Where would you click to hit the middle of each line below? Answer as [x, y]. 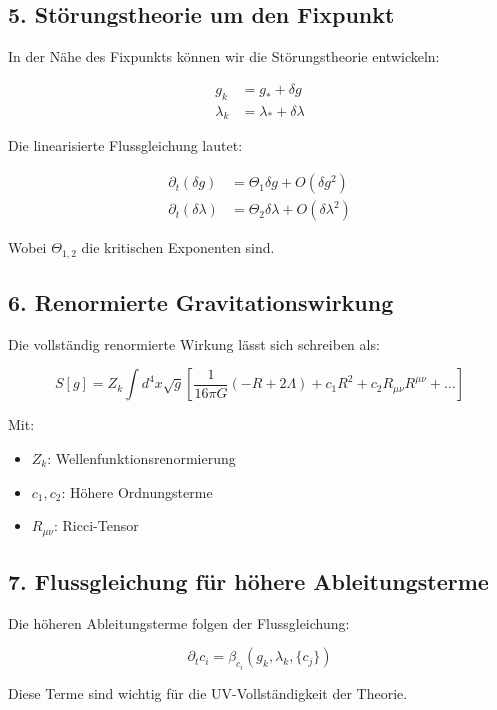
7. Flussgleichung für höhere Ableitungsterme [248, 580]
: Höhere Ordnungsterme [137, 491]
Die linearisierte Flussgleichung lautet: [125, 145]
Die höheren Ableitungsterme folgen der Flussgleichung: [179, 622]
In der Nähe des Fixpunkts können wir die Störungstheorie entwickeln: [224, 56]
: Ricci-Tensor [96, 525]
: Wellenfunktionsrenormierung [141, 457]
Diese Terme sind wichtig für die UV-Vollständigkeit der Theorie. [208, 692]
